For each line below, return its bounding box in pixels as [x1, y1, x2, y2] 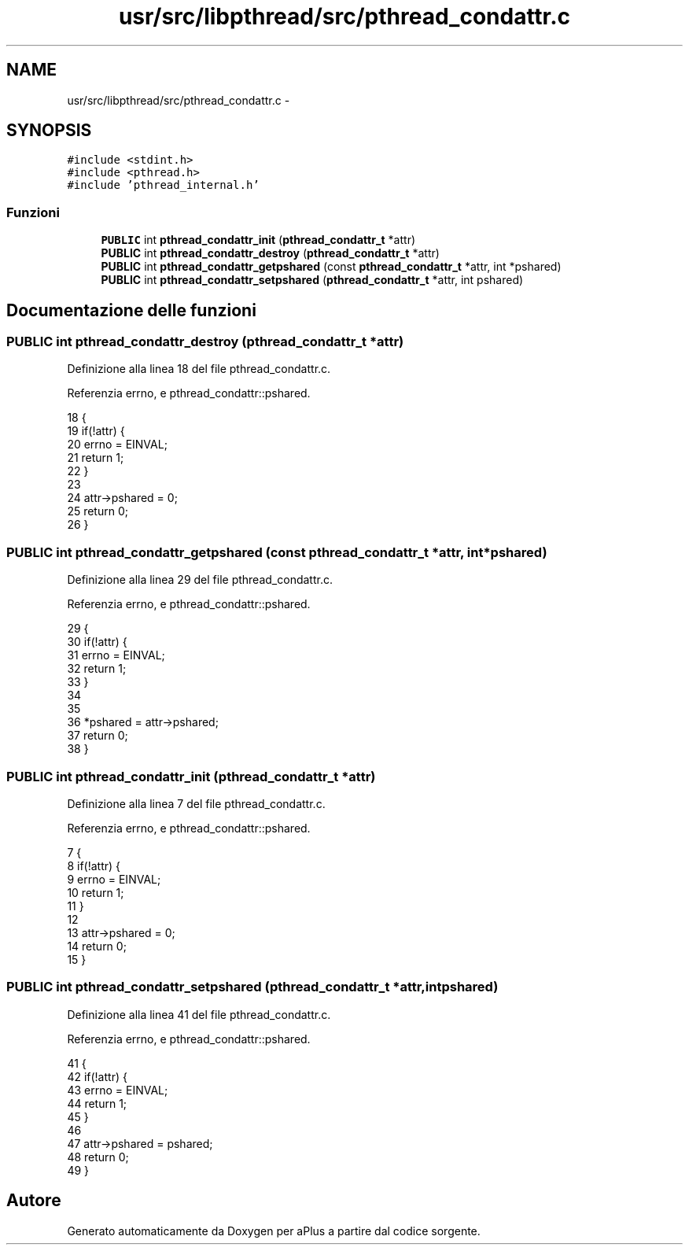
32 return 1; [67, 662, 127, 676]
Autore [6, 1190, 61, 1211]
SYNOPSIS [6, 120, 92, 141]
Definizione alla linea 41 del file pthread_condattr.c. [67, 1007, 331, 1021]
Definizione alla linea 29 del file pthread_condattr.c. [67, 573, 333, 587]
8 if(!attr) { [67, 858, 120, 873]
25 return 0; [67, 504, 128, 518]
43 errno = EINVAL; [67, 1083, 168, 1097]
